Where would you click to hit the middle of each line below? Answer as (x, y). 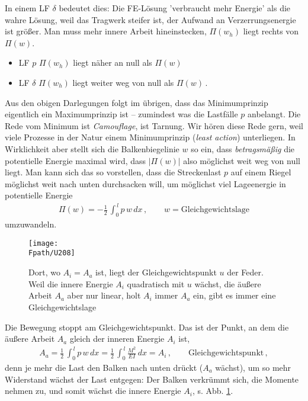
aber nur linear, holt (104, 295)
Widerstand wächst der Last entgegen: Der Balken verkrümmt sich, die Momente (152, 379)
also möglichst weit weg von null (242, 160)
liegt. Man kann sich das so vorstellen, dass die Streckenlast (113, 172)
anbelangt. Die (274, 114)
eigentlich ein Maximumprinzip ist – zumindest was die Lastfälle (121, 114)
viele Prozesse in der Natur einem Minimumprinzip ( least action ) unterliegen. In (150, 137)
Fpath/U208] (52, 253)
